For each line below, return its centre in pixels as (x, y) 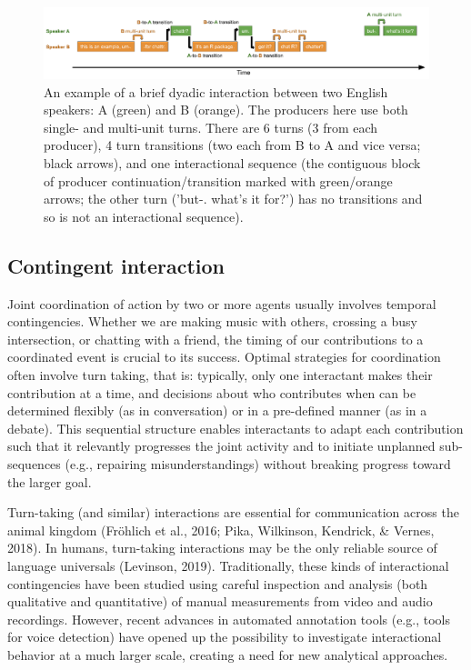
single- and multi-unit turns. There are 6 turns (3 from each (211, 127)
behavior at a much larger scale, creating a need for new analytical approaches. (228, 654)
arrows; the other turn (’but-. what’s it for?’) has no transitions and (233, 199)
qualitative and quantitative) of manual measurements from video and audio (220, 601)
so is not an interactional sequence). (144, 216)
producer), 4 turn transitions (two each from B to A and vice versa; (232, 145)
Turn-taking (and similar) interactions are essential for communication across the (233, 512)
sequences (34, 463)
